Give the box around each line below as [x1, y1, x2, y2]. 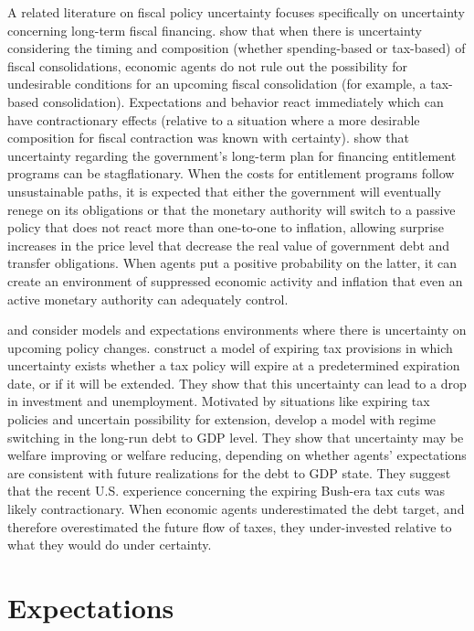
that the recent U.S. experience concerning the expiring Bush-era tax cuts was [7, 481, 445, 500]
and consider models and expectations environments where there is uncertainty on [7, 320, 467, 339]
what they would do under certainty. [7, 535, 212, 554]
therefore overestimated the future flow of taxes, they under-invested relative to [7, 517, 452, 536]
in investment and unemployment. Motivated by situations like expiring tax [7, 391, 430, 411]
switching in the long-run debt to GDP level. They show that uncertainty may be [7, 427, 464, 446]
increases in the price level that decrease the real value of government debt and [7, 235, 450, 254]
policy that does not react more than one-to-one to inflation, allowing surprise [7, 218, 444, 237]
